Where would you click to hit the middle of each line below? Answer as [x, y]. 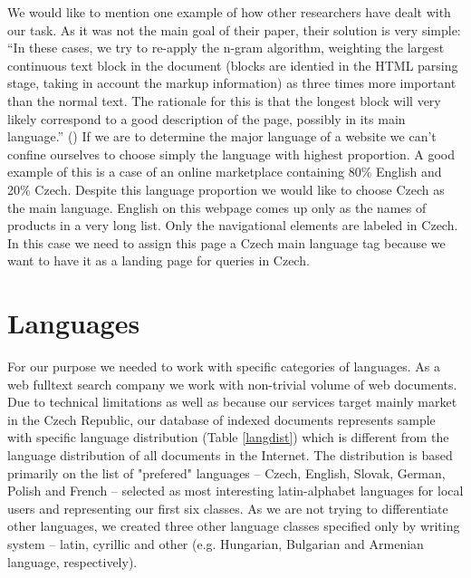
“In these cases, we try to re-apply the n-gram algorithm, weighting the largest [226, 48]
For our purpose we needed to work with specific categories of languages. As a [224, 366]
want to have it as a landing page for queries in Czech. [159, 260]
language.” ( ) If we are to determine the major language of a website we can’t [222, 136]
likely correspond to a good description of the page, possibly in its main [207, 118]
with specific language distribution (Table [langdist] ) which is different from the [228, 437]
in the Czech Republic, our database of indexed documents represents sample [221, 419]
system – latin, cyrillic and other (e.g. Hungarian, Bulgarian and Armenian [216, 543]
